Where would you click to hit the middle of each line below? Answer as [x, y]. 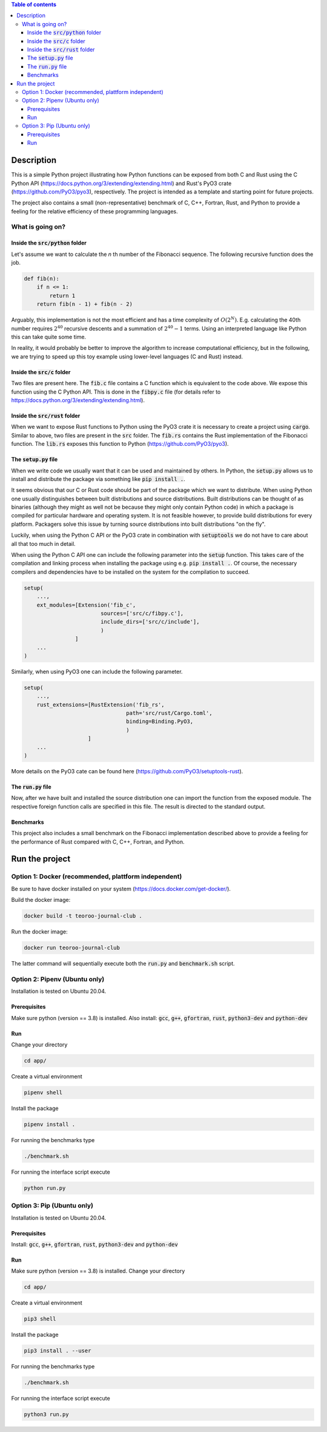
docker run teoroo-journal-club [72, 948]
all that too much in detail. [43, 543]
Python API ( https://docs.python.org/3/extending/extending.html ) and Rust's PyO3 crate [121, 183]
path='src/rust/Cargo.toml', [169, 713]
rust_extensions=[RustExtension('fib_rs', [101, 704]
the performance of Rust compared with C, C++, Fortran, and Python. [98, 842]
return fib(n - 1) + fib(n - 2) [85, 304]
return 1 [62, 295]
